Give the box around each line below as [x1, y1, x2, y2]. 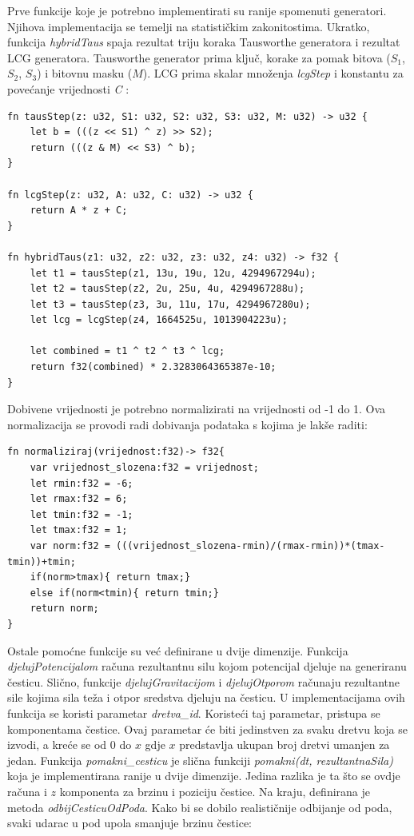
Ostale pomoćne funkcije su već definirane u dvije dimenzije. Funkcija [7, 642, 348, 659]
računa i [7, 782, 47, 799]
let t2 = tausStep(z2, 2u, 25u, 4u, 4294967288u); [30, 283, 305, 295]
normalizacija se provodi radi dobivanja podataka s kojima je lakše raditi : [7, 416, 368, 432]
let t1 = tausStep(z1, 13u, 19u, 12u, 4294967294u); [30, 267, 316, 279]
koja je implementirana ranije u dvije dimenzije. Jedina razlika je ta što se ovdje [7, 767, 400, 784]
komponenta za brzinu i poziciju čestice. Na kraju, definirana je [59, 782, 371, 799]
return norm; [30, 603, 99, 615]
